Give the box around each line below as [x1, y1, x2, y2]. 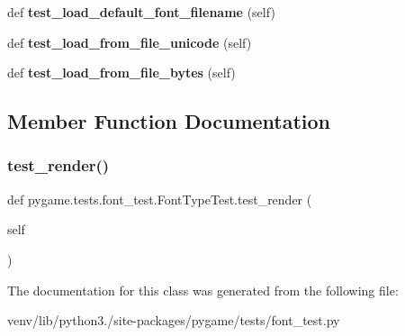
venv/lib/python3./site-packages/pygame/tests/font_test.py [7, 311, 340, 330]
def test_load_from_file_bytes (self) [7, 63, 236, 82]
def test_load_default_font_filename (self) [7, 3, 275, 21]
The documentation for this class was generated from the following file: [7, 280, 399, 299]
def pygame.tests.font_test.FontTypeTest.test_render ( [7, 189, 312, 208]
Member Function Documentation [7, 107, 331, 135]
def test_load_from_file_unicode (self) [7, 32, 252, 51]
